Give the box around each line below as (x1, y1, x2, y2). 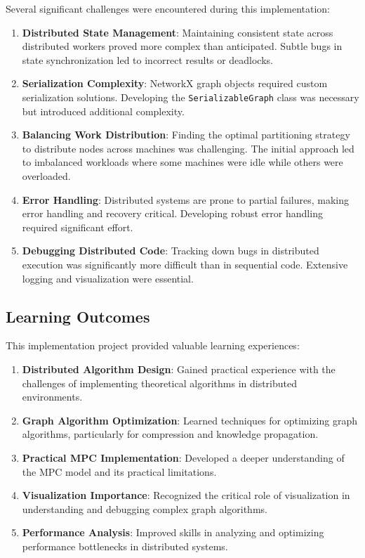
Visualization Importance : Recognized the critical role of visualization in (22, 488, 350, 502)
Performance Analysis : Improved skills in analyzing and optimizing (22, 525, 324, 540)
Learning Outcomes (6, 305, 150, 327)
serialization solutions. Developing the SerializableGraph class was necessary (22, 89, 359, 104)
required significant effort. (22, 219, 133, 234)
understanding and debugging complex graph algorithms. (22, 501, 267, 516)
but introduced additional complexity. (22, 103, 185, 118)
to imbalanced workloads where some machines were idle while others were (22, 155, 343, 169)
